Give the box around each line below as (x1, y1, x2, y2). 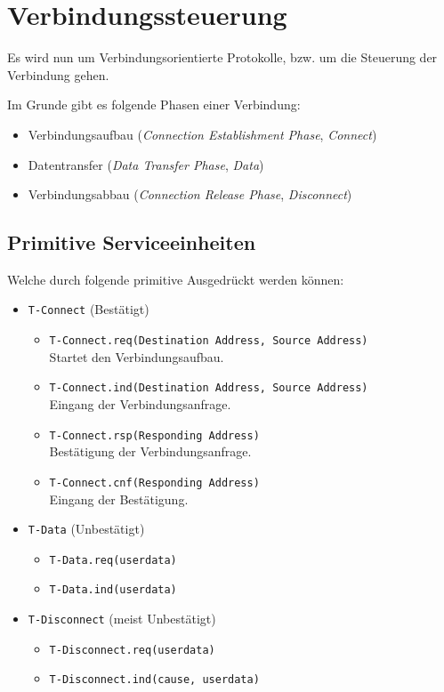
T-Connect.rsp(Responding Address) (49, 429, 260, 442)
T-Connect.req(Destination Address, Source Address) (49, 334, 368, 348)
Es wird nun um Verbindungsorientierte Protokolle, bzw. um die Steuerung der (7, 48, 438, 67)
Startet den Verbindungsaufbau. (49, 347, 224, 366)
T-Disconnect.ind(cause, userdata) (49, 673, 260, 687)
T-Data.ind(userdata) (49, 583, 177, 597)
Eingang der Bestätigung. (49, 489, 189, 508)
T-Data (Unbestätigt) (28, 519, 145, 538)
